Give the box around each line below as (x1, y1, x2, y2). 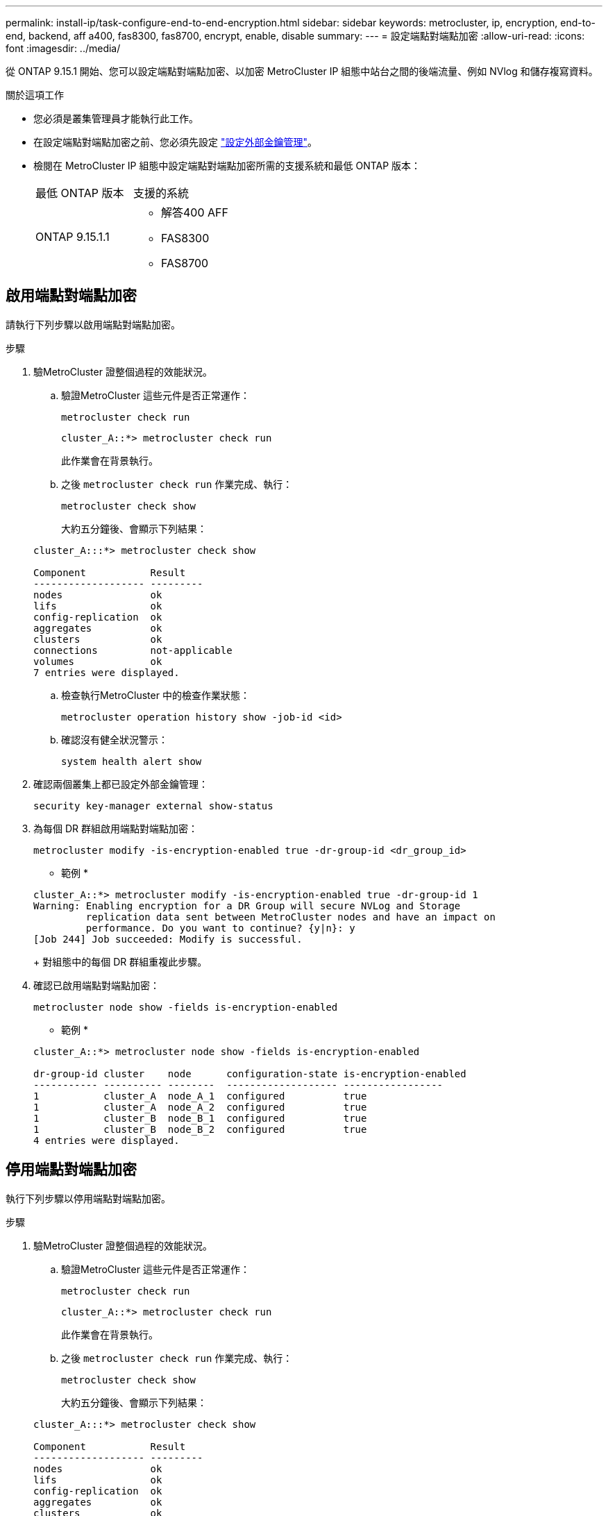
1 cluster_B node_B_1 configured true (33, 1112, 367, 1124)
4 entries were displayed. (33, 1134, 180, 1146)
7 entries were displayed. (33, 666, 180, 678)
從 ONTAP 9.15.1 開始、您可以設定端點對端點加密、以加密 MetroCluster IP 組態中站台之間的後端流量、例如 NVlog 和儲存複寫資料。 (6, 65, 598, 77)
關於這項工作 (6, 89, 64, 101)
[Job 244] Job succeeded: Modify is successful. (33, 933, 303, 945)
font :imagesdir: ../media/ (6, 42, 121, 54)
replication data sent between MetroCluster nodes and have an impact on (85, 911, 496, 923)
